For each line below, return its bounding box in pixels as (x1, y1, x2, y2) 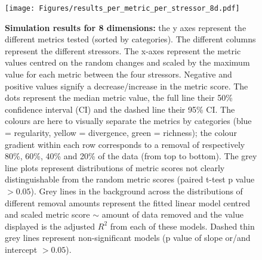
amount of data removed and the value (101, 208, 243, 221)
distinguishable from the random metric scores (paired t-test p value (5, 173, 255, 185)
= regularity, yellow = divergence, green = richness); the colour (5, 126, 237, 138)
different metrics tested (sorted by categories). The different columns (5, 33, 256, 45)
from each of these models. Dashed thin (110, 219, 255, 232)
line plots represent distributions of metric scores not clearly (5, 161, 225, 174)
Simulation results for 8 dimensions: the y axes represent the (5, 21, 246, 33)
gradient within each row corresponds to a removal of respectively (5, 138, 245, 150)
